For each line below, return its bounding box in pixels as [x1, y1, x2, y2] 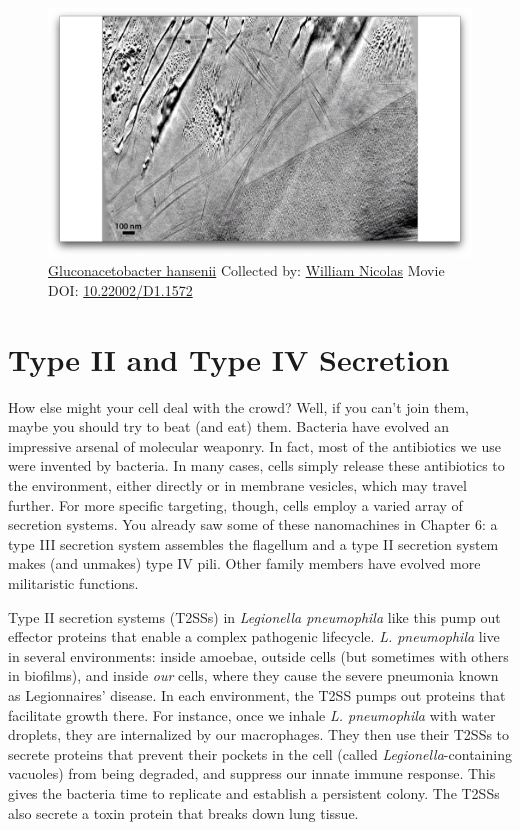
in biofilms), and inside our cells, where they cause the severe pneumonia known [8, 665, 499, 686]
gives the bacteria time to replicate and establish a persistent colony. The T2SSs [8, 782, 500, 803]
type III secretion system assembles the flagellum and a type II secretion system [8, 533, 499, 554]
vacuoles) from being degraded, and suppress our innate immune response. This [8, 763, 496, 784]
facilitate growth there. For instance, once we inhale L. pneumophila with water [8, 704, 496, 725]
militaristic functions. [8, 573, 139, 594]
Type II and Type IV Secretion [8, 338, 450, 379]
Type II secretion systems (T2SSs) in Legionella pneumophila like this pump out [8, 606, 501, 627]
